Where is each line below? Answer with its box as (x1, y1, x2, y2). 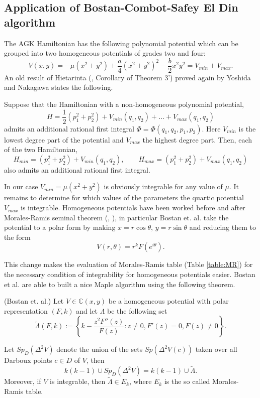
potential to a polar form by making (4, 222, 116, 232)
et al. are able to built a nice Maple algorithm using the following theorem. (4, 279, 235, 289)
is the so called (164, 376, 210, 386)
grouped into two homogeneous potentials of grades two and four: (4, 48, 206, 58)
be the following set (107, 305, 167, 316)
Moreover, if (4, 376, 41, 386)
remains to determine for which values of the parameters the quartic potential (4, 192, 244, 203)
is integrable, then (50, 376, 106, 386)
